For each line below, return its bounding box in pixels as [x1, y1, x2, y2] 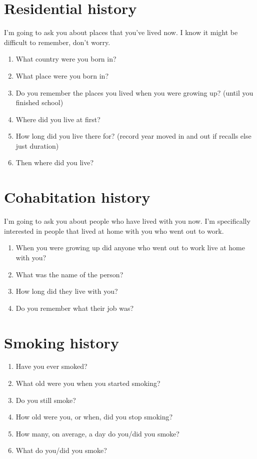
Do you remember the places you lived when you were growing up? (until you [15, 87, 253, 98]
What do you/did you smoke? [15, 445, 107, 455]
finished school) [15, 97, 63, 108]
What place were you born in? [15, 70, 108, 81]
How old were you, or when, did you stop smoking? [15, 411, 173, 422]
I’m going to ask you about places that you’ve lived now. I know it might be [4, 27, 238, 38]
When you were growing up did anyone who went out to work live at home [15, 242, 245, 253]
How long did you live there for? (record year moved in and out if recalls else [15, 131, 251, 141]
